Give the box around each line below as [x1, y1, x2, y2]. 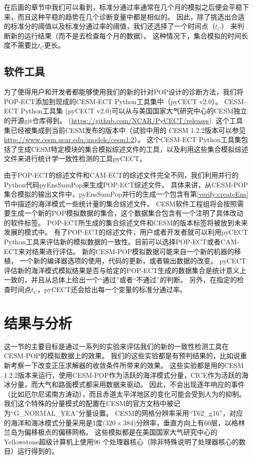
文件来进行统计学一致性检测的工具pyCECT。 [4, 153, 146, 164]
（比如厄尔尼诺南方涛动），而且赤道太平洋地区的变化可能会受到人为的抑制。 [4, 388, 246, 399]
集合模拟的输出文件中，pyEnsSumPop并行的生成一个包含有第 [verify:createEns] [4, 189, 249, 199]
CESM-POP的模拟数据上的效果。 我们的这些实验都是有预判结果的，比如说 [4, 350, 240, 361]
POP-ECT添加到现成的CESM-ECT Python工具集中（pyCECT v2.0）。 [4, 96, 222, 106]
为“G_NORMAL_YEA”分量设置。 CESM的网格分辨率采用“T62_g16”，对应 [4, 407, 243, 418]
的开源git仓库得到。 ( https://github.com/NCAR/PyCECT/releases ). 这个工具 [4, 115, 243, 125]
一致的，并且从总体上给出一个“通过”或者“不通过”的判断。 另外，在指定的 [4, 275, 237, 285]
